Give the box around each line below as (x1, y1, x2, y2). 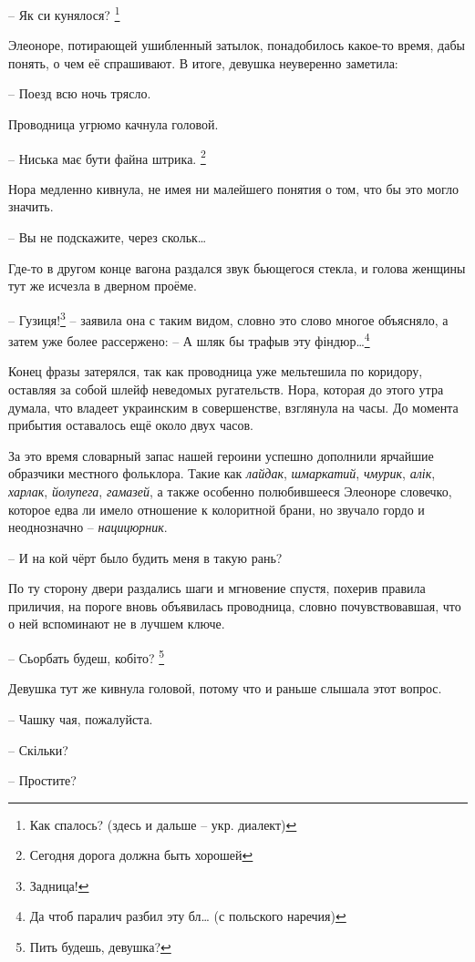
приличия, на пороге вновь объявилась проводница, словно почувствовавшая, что (8, 596, 461, 615)
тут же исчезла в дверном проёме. (8, 276, 197, 295)
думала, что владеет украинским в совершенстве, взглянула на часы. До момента (8, 397, 459, 416)
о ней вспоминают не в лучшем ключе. (8, 614, 225, 633)
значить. (8, 197, 54, 216)
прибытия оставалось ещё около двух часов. (8, 415, 253, 435)
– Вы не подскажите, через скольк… (8, 228, 207, 247)
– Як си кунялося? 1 (8, 3, 120, 24)
